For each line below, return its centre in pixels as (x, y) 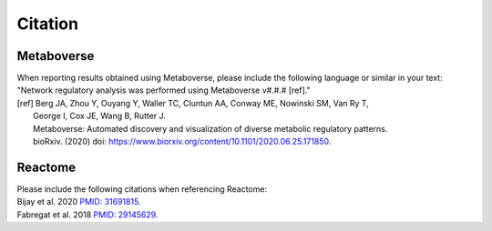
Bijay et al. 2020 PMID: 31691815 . (79, 202)
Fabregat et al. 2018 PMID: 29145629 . (87, 215)
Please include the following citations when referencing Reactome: (142, 189)
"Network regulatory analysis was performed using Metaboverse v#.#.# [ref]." (164, 90)
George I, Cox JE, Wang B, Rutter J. (99, 116)
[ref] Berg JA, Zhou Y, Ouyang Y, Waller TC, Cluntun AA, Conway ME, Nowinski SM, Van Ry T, (193, 103)
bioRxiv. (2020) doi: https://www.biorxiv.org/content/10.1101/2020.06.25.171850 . (182, 142)
